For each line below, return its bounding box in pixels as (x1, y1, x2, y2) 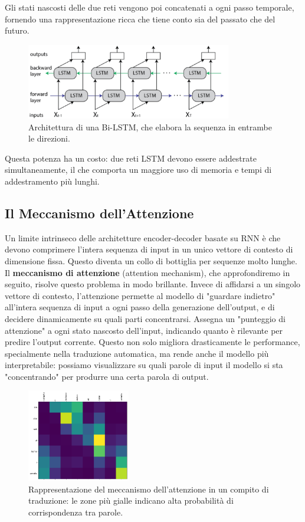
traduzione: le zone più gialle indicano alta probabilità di (28, 494, 234, 507)
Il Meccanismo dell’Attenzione (5, 203, 194, 222)
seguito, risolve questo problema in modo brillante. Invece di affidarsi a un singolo (5, 278, 301, 290)
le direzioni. (28, 132, 70, 145)
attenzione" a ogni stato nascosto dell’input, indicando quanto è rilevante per (5, 324, 283, 336)
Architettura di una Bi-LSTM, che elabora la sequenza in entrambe (28, 120, 272, 133)
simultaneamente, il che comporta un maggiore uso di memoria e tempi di (5, 163, 272, 176)
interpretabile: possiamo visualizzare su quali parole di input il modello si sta (5, 359, 283, 371)
